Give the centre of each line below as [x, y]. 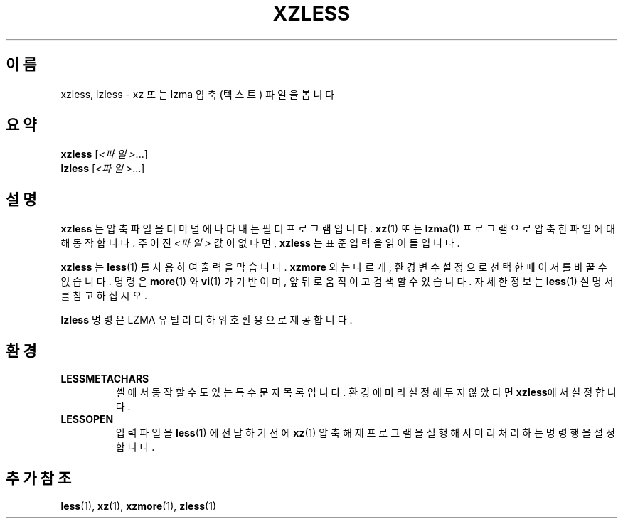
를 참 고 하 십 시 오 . [104, 296]
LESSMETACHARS [105, 379]
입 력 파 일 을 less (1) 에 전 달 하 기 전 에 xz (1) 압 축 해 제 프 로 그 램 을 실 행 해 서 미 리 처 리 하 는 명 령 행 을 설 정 [365, 433]
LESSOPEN [87, 419]
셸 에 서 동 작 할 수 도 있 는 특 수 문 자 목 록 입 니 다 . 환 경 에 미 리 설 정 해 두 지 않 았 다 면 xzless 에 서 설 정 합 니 [366, 392]
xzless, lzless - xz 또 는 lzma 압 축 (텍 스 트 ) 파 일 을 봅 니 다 [198, 94]
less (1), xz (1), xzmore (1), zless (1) [138, 506]
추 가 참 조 [39, 478]
